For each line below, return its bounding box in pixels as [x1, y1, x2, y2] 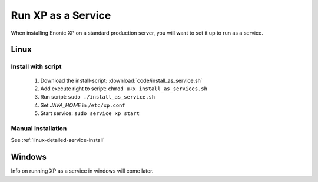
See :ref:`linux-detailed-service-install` [11, 137, 105, 144]
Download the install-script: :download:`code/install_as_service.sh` [40, 77, 203, 84]
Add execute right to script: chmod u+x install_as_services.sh [40, 85, 207, 92]
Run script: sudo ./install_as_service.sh [40, 93, 155, 100]
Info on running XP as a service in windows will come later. [11, 167, 154, 174]
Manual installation [11, 124, 67, 132]
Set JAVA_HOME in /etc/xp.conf [40, 102, 126, 109]
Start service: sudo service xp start [40, 110, 140, 117]
